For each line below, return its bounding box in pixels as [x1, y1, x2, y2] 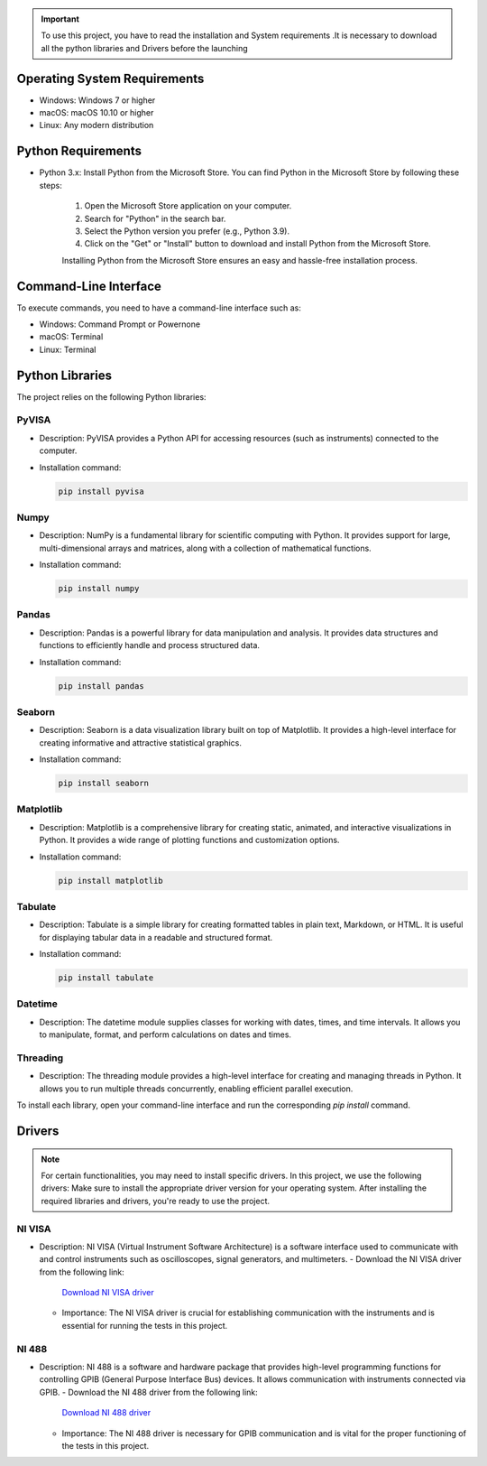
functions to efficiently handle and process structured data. [39, 640, 261, 651]
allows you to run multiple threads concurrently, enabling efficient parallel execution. [39, 1083, 354, 1094]
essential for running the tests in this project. [61, 1320, 228, 1331]
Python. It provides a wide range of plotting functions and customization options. [39, 835, 340, 846]
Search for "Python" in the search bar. [84, 213, 226, 224]
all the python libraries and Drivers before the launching [41, 42, 248, 53]
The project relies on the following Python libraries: [16, 391, 207, 402]
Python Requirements [16, 144, 142, 159]
